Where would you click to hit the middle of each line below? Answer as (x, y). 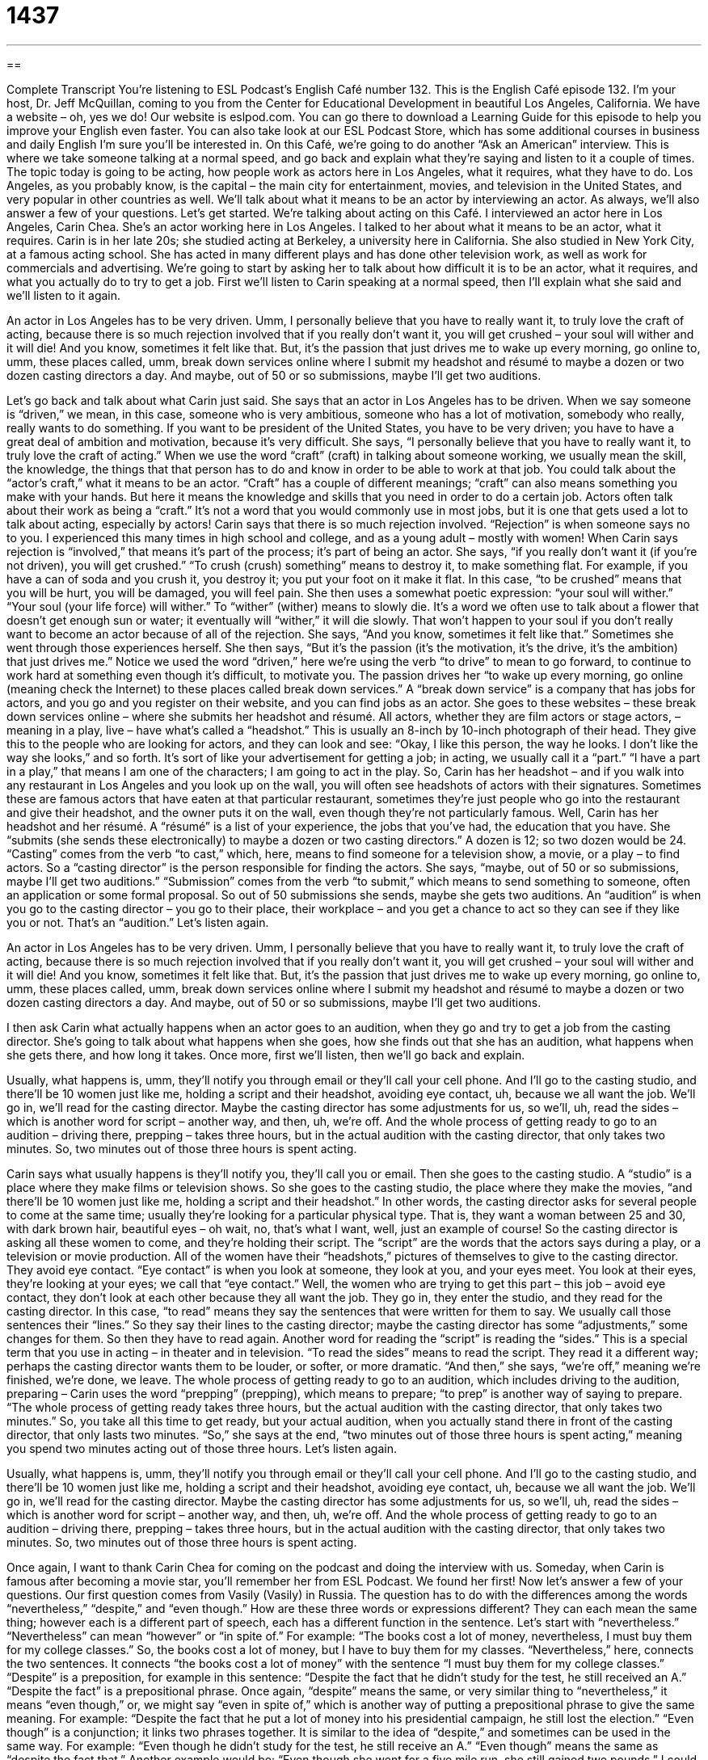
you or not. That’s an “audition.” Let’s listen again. (138, 922)
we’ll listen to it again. (64, 295)
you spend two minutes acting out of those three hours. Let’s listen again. (202, 1448)
